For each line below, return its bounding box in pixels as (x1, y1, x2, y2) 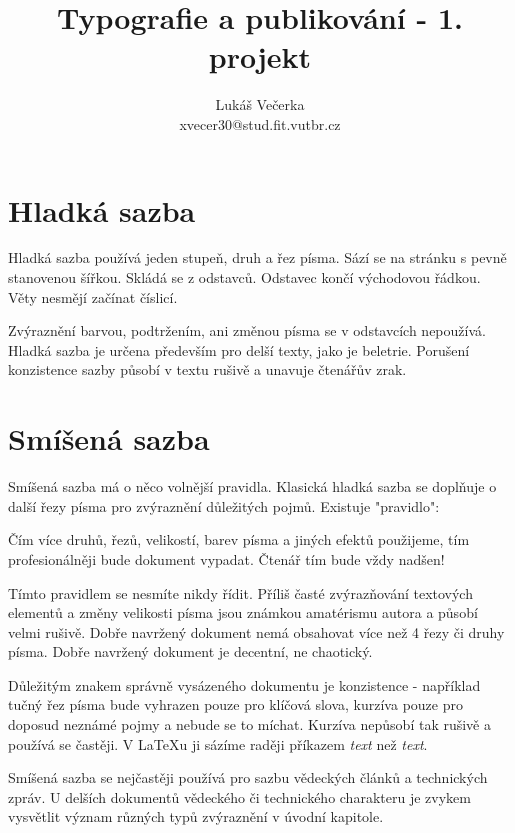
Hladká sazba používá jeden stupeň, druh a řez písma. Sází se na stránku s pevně (8, 247, 507, 268)
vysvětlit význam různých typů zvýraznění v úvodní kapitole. (8, 806, 384, 827)
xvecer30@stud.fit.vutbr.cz (179, 113, 341, 134)
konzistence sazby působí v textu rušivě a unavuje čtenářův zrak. (8, 359, 407, 380)
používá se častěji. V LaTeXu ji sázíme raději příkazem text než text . (8, 733, 428, 754)
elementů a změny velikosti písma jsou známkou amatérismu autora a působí (8, 602, 478, 623)
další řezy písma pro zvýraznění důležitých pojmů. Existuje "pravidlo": (8, 495, 440, 516)
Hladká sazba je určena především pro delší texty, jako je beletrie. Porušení (8, 339, 470, 360)
